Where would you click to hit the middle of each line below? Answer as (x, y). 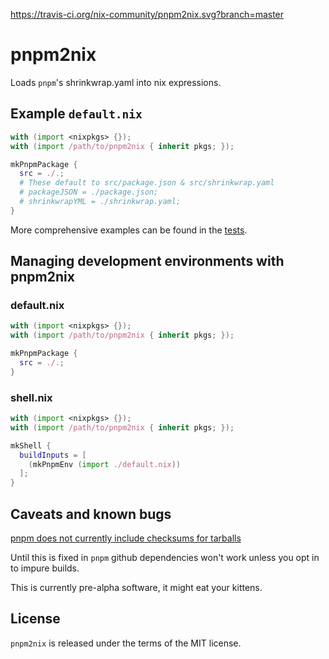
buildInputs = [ (53, 455)
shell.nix (31, 397)
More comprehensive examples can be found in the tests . (129, 230)
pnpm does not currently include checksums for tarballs (126, 538)
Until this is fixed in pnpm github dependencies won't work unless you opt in (165, 558)
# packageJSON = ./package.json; (89, 192)
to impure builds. (45, 568)
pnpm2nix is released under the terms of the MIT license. (126, 643)
